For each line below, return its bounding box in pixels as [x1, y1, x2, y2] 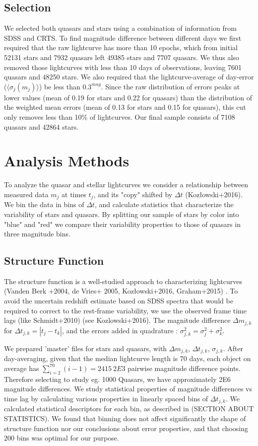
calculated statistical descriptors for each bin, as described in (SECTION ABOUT [4, 403, 254, 414]
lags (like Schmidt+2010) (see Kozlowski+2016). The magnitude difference [4, 315, 231, 325]
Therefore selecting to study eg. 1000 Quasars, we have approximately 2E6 [4, 373, 231, 384]
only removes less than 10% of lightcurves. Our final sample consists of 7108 [4, 111, 235, 122]
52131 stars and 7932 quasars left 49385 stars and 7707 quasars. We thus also [4, 52, 239, 62]
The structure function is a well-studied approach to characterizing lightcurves [4, 276, 243, 286]
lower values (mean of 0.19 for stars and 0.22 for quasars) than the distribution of [4, 92, 253, 102]
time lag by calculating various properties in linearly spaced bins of [4, 393, 208, 403]
